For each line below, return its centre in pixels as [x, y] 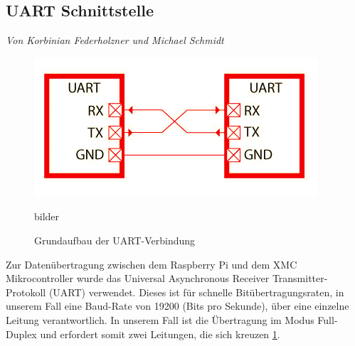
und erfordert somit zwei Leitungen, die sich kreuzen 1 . [160, 334]
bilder [47, 216]
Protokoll [26, 292]
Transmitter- [300, 278]
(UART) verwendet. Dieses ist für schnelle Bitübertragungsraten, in [196, 292]
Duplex [21, 334]
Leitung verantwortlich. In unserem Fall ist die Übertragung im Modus [160, 319]
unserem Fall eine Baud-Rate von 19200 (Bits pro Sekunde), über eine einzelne [177, 306]
